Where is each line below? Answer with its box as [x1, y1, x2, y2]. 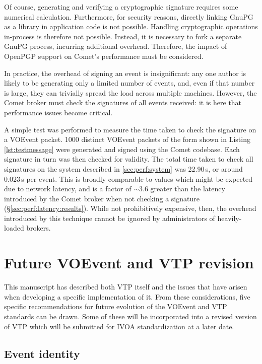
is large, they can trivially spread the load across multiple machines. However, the [4, 87, 257, 98]
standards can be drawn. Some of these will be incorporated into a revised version [4, 311, 257, 321]
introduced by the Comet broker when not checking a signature [4, 193, 200, 203]
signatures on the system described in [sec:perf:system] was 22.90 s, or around [4, 163, 243, 174]
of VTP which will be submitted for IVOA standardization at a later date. [4, 321, 234, 331]
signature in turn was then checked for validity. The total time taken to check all [4, 154, 253, 164]
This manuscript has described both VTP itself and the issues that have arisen [4, 281, 247, 292]
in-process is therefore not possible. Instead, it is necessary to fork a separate [4, 31, 242, 41]
